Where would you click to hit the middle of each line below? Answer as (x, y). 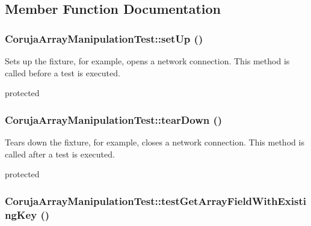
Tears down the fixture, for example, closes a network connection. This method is (155, 142)
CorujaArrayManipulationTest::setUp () (104, 38)
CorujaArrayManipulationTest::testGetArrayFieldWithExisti (155, 200)
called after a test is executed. (60, 154)
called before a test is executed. (63, 72)
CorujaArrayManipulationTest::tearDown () (114, 119)
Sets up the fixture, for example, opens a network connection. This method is (147, 61)
